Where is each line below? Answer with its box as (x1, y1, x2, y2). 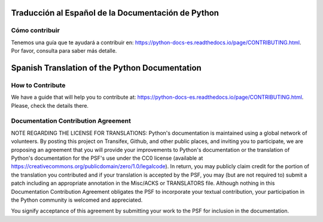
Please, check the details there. (11, 102, 89, 109)
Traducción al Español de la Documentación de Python (11, 8, 220, 18)
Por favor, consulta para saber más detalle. (11, 47, 117, 54)
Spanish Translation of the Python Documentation (11, 63, 202, 73)
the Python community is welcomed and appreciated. (11, 196, 143, 203)
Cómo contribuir (11, 26, 60, 35)
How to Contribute (11, 81, 66, 89)
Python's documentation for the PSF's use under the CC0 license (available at (11, 154, 203, 162)
